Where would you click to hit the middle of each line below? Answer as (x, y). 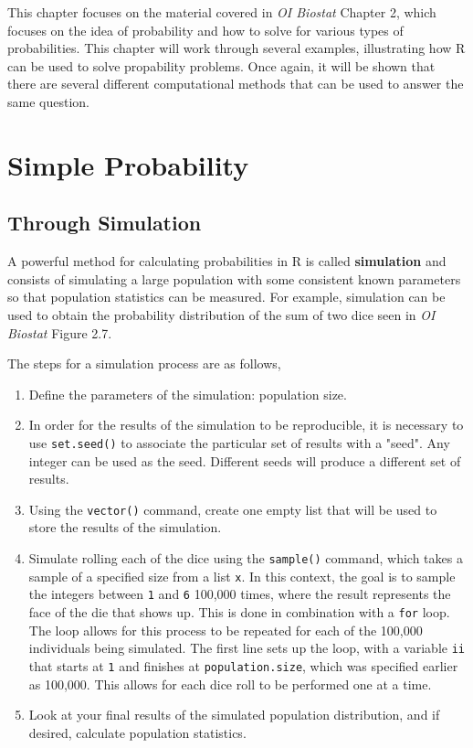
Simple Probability (128, 164)
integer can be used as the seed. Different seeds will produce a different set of (245, 460)
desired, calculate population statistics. (137, 732)
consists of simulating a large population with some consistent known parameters (234, 278)
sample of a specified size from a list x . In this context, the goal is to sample (242, 576)
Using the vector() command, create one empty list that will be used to (233, 509)
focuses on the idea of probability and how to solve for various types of (205, 30)
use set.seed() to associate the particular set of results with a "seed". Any (239, 442)
